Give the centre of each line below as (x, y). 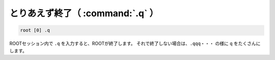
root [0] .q (35, 30)
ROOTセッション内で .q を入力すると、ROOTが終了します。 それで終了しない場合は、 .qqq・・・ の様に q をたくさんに (135, 44)
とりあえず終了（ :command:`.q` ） (84, 13)
